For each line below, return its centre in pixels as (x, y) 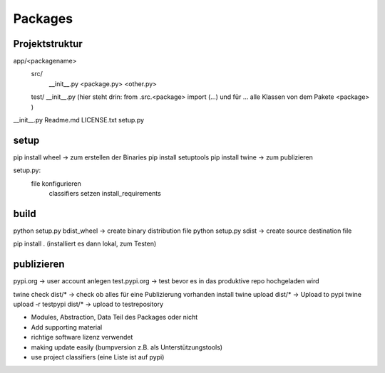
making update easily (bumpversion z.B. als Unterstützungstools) (127, 347)
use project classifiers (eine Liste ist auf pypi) (98, 357)
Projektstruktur (48, 44)
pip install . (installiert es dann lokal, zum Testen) (85, 244)
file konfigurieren (56, 183)
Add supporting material (67, 327)
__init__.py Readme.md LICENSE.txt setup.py (79, 120)
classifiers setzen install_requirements (105, 194)
